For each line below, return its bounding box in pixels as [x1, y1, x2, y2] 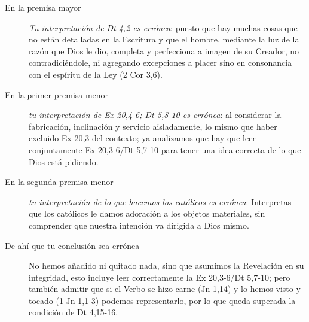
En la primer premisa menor [5, 88, 109, 101]
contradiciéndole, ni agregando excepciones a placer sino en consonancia [29, 56, 292, 69]
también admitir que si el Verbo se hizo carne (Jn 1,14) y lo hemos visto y [29, 282, 301, 295]
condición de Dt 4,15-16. [29, 306, 118, 318]
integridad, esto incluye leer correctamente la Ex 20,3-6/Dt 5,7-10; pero [29, 271, 290, 283]
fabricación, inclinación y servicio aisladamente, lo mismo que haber [29, 120, 277, 132]
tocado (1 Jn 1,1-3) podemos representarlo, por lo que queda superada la [29, 294, 296, 306]
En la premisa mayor [5, 1, 81, 13]
